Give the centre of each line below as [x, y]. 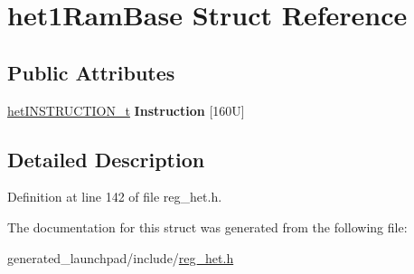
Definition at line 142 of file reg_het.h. [115, 197]
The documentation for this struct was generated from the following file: [207, 227]
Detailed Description [106, 159]
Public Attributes [91, 72]
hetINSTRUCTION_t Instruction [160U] [126, 110]
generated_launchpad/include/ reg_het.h [121, 257]
